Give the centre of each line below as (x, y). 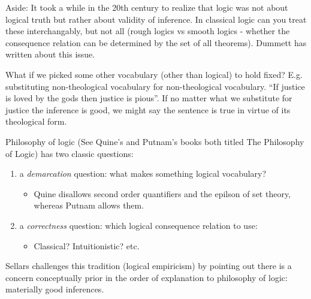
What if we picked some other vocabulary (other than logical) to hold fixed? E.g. (154, 74)
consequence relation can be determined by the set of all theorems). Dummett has (156, 42)
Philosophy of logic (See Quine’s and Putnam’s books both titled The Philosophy (155, 141)
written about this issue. (50, 54)
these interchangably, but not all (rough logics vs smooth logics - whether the (148, 31)
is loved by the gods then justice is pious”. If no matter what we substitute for (149, 98)
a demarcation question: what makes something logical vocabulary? (143, 173)
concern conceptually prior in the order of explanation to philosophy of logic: (147, 277)
